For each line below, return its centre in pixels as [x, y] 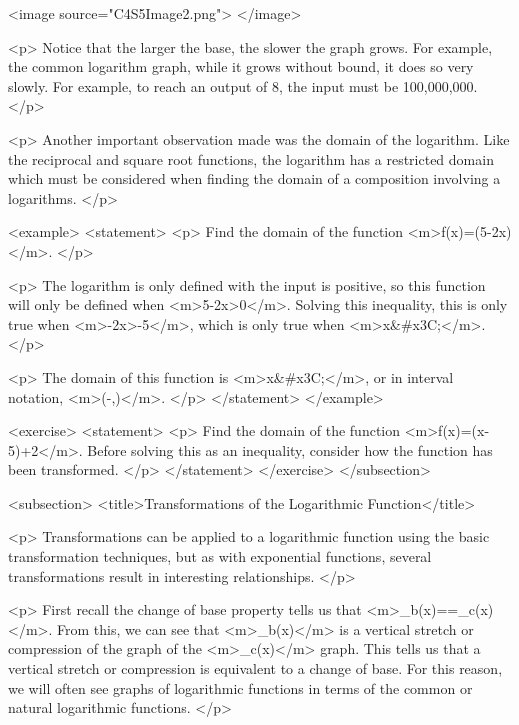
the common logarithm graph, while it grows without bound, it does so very [241, 66]
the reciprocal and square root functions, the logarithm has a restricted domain [251, 158]
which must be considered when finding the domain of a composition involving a [254, 178]
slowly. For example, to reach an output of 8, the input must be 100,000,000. [243, 85]
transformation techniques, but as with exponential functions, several [220, 556]
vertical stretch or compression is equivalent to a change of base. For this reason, [255, 668]
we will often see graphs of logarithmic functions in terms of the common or [240, 687]
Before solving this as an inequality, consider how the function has [290, 449]
